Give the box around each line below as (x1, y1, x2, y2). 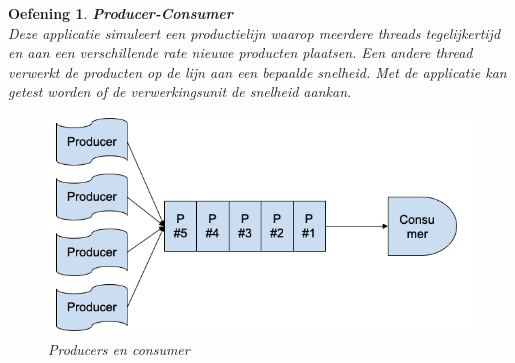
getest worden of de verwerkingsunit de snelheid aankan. (8, 81, 352, 102)
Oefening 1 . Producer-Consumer (8, 3, 233, 23)
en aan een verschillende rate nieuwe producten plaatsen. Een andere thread (8, 42, 473, 63)
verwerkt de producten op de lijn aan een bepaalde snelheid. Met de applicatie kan (8, 61, 507, 82)
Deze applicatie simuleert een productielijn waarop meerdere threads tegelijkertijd (8, 22, 501, 43)
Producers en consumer (48, 339, 190, 360)
